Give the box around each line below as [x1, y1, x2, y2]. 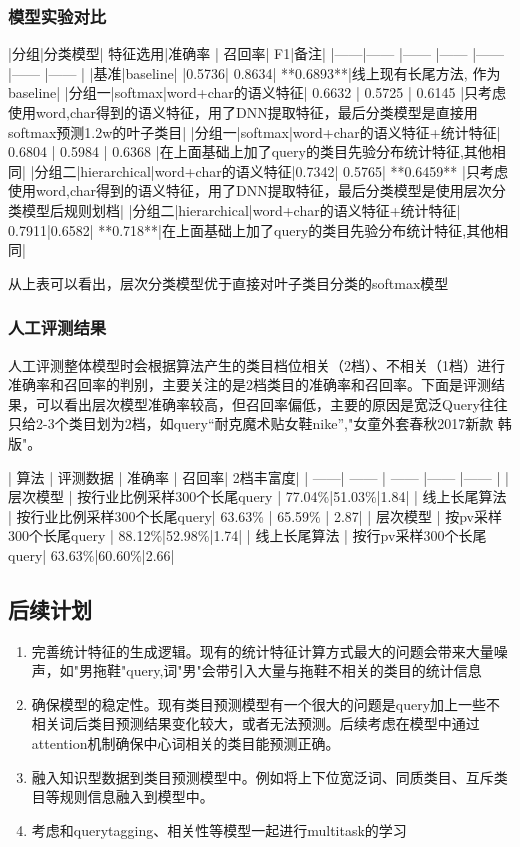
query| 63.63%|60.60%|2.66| [8, 544, 175, 565]
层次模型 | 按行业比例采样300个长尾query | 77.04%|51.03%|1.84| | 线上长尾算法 [8, 486, 507, 507]
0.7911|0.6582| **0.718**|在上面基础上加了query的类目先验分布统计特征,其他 [8, 219, 495, 240]
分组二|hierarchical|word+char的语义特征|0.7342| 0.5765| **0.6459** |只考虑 [34, 160, 508, 181]
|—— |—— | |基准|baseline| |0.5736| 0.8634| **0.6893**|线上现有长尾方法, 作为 [8, 62, 501, 83]
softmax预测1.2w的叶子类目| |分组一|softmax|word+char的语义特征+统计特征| [8, 121, 501, 142]
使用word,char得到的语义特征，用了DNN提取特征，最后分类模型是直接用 [8, 102, 478, 122]
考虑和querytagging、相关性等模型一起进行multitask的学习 [31, 819, 407, 840]
